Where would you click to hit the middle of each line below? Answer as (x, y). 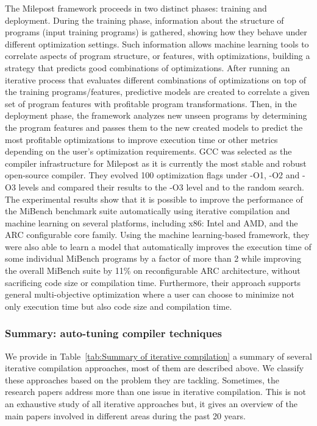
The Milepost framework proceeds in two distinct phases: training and (136, 8)
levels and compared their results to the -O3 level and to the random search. (161, 187)
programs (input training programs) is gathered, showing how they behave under (156, 32)
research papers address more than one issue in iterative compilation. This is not (155, 392)
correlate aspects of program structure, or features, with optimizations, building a (158, 56)
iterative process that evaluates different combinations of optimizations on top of (155, 79)
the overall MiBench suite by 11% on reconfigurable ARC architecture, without (153, 271)
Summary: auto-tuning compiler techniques (114, 333)
